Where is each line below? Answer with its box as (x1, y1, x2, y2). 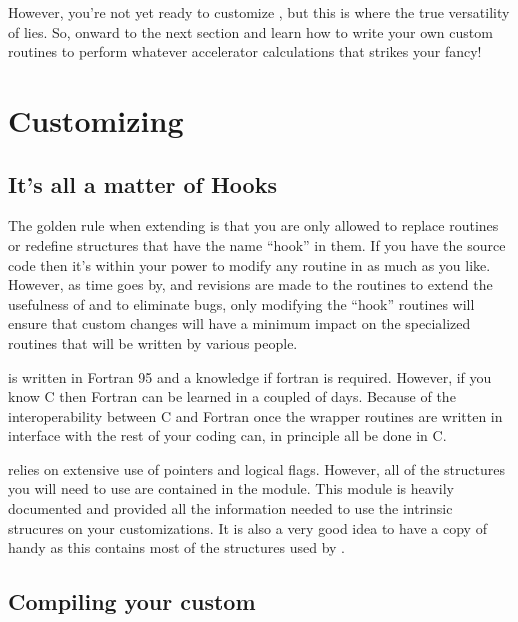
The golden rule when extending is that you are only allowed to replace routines (8, 215, 499, 236)
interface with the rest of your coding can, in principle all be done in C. (8, 425, 447, 446)
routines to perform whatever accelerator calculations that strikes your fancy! (8, 41, 482, 62)
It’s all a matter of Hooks (8, 168, 277, 199)
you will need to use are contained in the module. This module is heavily (8, 478, 454, 499)
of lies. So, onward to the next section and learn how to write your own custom (8, 21, 493, 42)
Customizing (8, 99, 184, 140)
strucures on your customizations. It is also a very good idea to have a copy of (8, 517, 487, 538)
